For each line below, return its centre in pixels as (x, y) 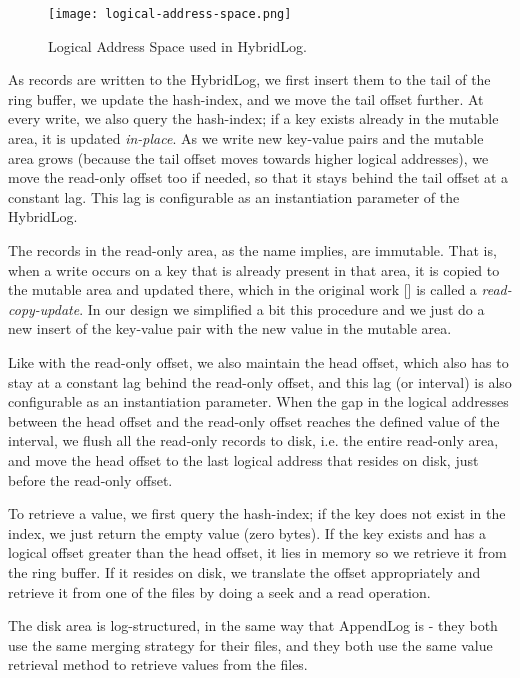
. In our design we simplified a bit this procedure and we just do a (282, 308)
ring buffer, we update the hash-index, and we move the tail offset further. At (246, 98)
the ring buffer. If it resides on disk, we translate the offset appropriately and (244, 571)
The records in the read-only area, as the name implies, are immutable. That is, (252, 250)
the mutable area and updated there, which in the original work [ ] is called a (242, 289)
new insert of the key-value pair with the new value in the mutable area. (230, 328)
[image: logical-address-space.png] (170, 14)
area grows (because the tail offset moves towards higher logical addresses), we (248, 157)
